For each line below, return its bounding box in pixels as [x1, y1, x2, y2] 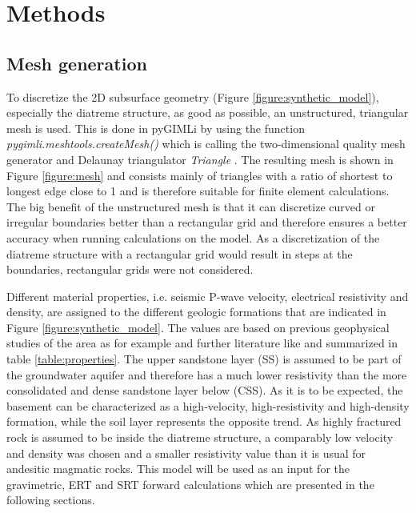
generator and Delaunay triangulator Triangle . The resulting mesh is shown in [6, 150, 394, 167]
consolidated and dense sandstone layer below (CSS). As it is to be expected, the [6, 382, 403, 399]
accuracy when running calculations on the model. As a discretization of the [6, 229, 380, 246]
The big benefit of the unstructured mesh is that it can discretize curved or [6, 198, 375, 214]
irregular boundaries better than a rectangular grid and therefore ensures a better [6, 214, 407, 230]
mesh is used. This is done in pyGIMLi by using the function [6, 119, 305, 136]
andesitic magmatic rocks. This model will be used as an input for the [6, 460, 350, 477]
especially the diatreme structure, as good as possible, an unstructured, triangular [6, 104, 409, 121]
